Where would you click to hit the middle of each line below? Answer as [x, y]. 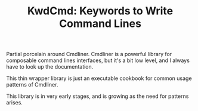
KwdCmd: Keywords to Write [100, 11]
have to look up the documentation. [50, 67]
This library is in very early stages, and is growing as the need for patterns [98, 96]
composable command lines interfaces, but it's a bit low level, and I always [98, 60]
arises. [14, 103]
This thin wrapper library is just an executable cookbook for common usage [99, 78]
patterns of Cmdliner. [32, 85]
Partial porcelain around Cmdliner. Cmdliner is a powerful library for [89, 54]
